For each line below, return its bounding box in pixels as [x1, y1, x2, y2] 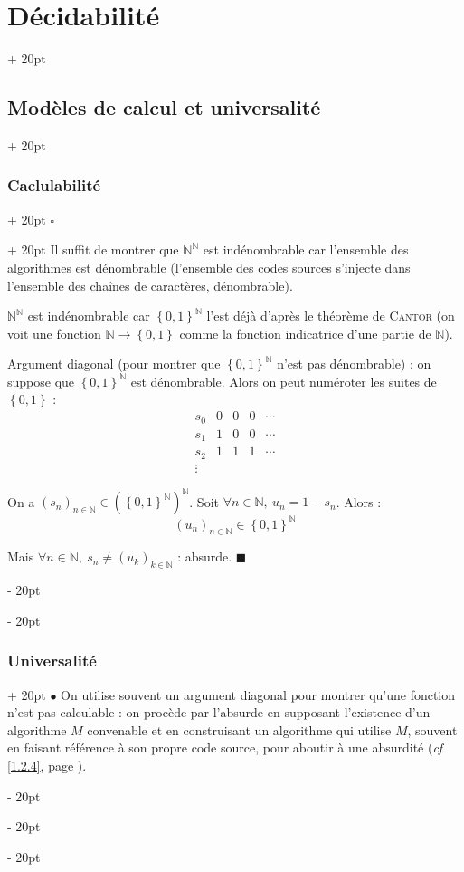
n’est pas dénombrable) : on [277, 354, 431, 373]
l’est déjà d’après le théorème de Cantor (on [206, 306, 455, 325]
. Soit [189, 492, 219, 511]
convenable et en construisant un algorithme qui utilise [87, 720, 392, 739]
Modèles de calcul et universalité [7, 93, 321, 121]
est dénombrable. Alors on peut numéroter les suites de [130, 371, 437, 390]
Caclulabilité [7, 174, 101, 196]
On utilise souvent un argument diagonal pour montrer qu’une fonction [61, 685, 456, 704]
